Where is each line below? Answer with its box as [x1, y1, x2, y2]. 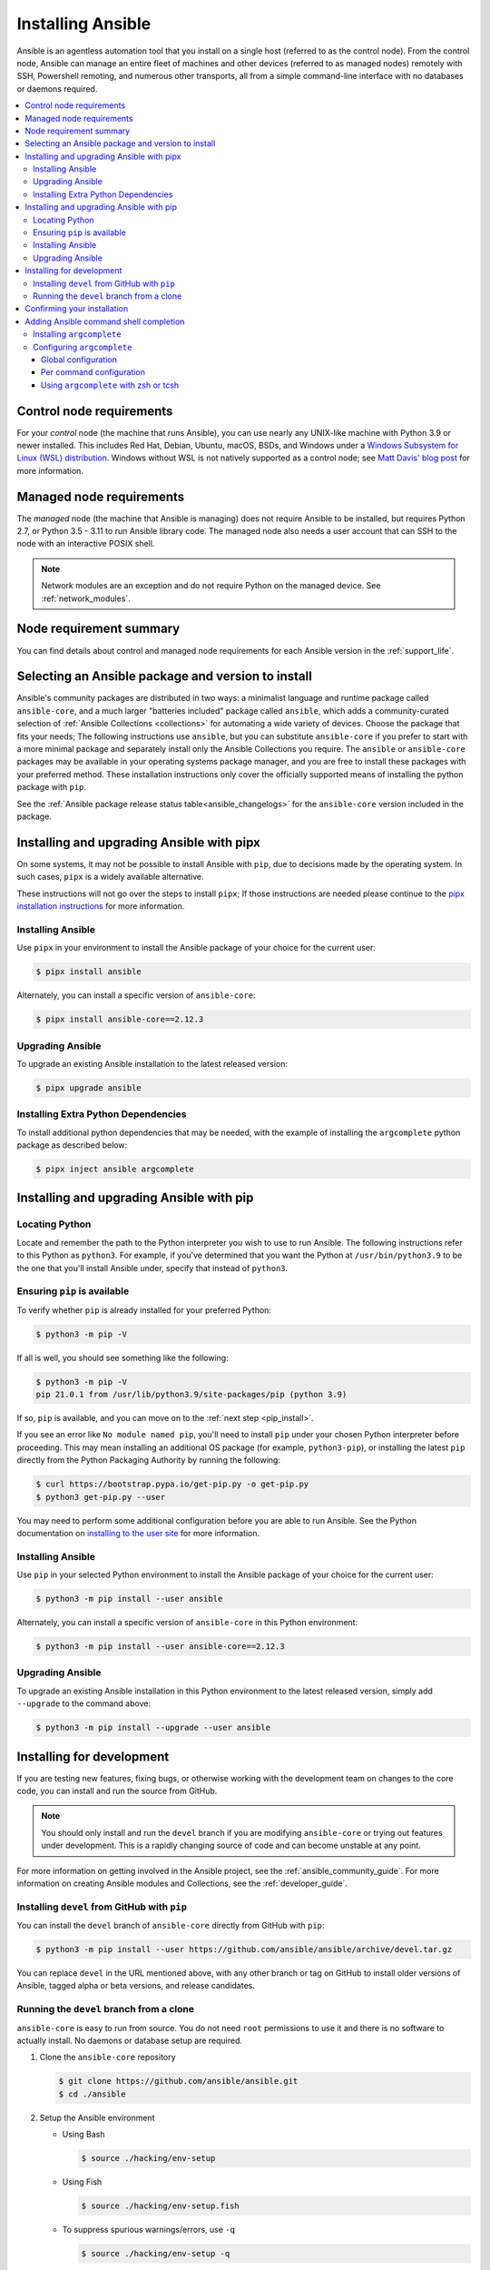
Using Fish [62, 2176, 103, 2187]
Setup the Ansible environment [39, 2112, 155, 2123]
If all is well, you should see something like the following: [16, 1352, 229, 1363]
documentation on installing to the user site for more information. [16, 1527, 260, 1538]
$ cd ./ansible [58, 2088, 126, 2099]
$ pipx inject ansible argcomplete [35, 1163, 194, 1174]
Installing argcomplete [33, 329, 122, 340]
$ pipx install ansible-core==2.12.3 [35, 1014, 204, 1025]
